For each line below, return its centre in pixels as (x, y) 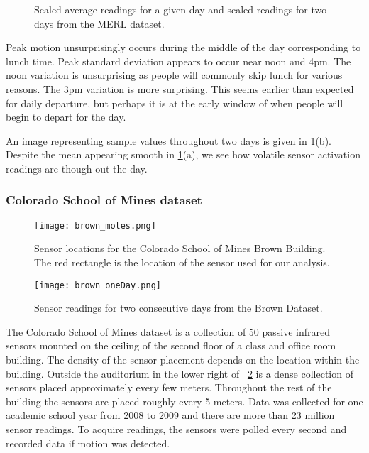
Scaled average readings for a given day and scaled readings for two (181, 9)
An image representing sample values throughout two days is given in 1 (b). (169, 140)
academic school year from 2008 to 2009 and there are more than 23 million (170, 415)
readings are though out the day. (77, 168)
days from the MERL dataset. (99, 23)
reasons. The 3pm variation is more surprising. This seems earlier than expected (180, 88)
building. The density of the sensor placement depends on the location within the (183, 360)
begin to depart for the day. (66, 117)
